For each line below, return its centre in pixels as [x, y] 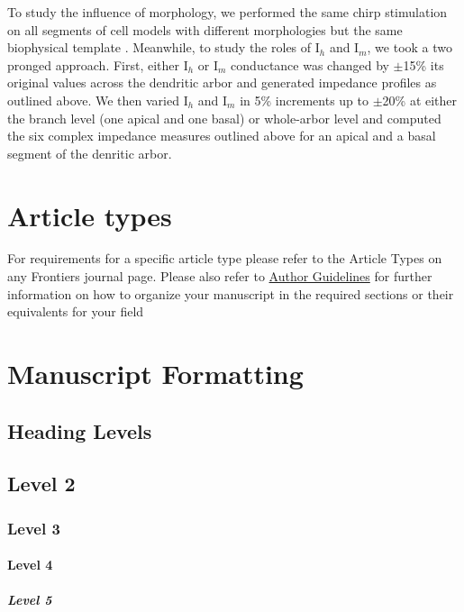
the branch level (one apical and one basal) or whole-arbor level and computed [224, 118]
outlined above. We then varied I [98, 100]
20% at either [420, 100]
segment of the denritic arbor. [90, 153]
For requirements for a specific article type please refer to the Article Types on [225, 258]
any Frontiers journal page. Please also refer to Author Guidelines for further [220, 276]
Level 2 [41, 484]
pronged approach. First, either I [98, 64]
